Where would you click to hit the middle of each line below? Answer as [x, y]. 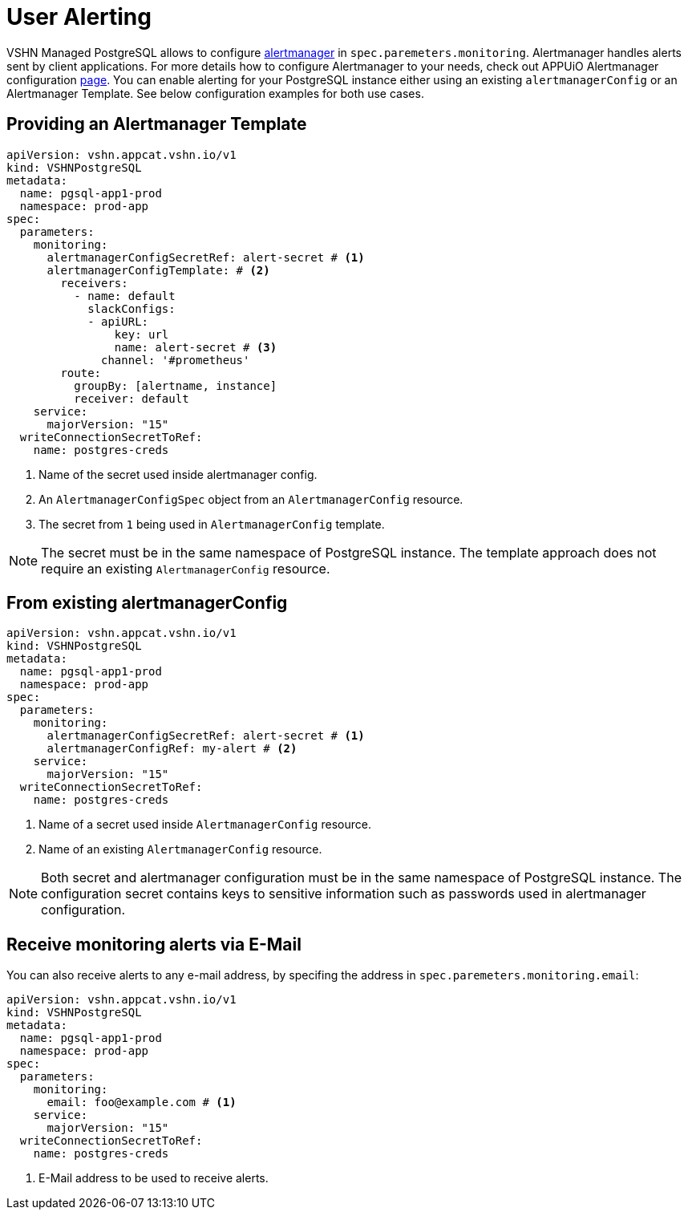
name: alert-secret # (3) [196, 347]
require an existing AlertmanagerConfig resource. [186, 568]
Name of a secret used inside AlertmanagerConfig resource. [205, 825]
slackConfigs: [132, 308]
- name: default [125, 296]
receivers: [94, 283]
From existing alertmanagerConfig [147, 603]
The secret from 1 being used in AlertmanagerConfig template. [212, 524]
